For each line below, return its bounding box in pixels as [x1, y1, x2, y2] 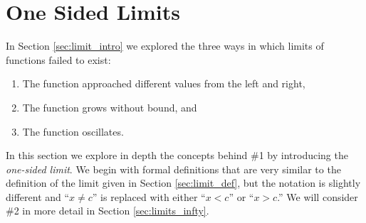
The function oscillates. [22, 124, 124, 138]
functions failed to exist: [6, 52, 111, 67]
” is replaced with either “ [92, 189, 206, 204]
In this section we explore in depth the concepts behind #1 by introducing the [6, 148, 348, 163]
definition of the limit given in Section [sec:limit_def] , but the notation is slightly [6, 175, 361, 190]
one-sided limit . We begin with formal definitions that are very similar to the [6, 161, 341, 176]
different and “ [6, 189, 70, 204]
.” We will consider [277, 189, 358, 204]
